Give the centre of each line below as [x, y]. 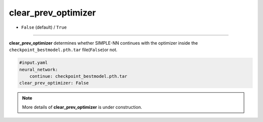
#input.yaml [34, 63]
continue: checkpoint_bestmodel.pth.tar [78, 76]
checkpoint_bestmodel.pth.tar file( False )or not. [63, 50]
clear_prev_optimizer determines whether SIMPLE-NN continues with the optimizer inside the [103, 43]
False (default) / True [44, 27]
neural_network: [39, 70]
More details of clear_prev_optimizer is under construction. [82, 107]
